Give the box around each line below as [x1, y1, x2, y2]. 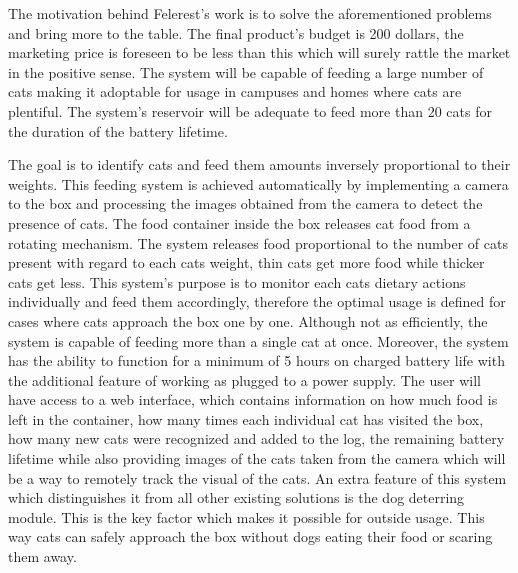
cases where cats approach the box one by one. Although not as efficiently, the [8, 310, 488, 331]
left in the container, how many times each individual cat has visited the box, [8, 408, 484, 429]
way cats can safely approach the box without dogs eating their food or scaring [8, 526, 493, 547]
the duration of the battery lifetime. [8, 120, 228, 141]
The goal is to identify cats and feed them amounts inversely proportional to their [8, 154, 511, 175]
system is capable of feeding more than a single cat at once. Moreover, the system [8, 330, 509, 351]
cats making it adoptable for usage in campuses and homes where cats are [8, 81, 462, 102]
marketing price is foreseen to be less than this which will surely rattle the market [8, 42, 511, 63]
